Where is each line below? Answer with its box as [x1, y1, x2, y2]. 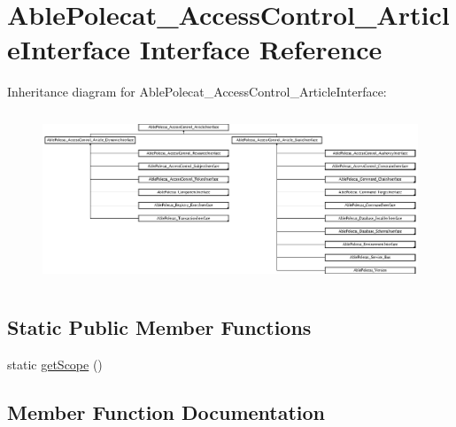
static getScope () [7, 355, 103, 374]
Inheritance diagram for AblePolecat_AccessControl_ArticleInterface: [7, 82, 387, 101]
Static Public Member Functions [7, 314, 312, 341]
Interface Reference [139, 31, 383, 67]
